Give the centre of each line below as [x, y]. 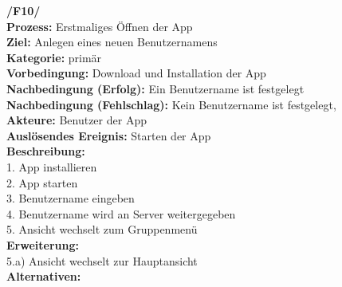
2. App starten [42, 182]
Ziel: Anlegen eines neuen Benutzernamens [112, 42]
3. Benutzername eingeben [71, 198]
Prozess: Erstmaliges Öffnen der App [100, 26]
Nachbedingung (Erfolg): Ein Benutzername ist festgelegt [155, 88]
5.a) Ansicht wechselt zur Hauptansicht [102, 260]
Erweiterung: [43, 244]
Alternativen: [44, 276]
